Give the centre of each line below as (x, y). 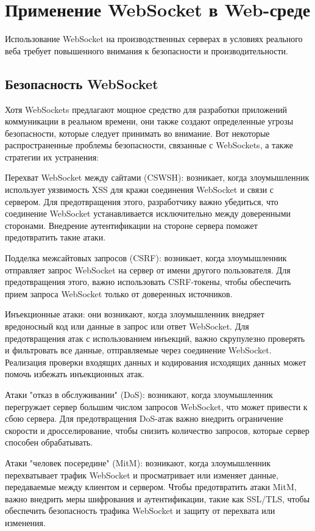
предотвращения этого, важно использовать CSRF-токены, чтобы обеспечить (148, 282)
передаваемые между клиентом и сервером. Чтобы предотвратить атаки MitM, (151, 487)
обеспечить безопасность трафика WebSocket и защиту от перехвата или (140, 511)
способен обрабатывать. (49, 442)
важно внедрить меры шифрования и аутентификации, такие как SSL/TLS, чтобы (157, 498)
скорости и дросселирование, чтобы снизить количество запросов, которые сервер (157, 430)
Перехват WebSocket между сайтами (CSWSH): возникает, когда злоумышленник (157, 177)
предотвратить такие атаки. (55, 237)
